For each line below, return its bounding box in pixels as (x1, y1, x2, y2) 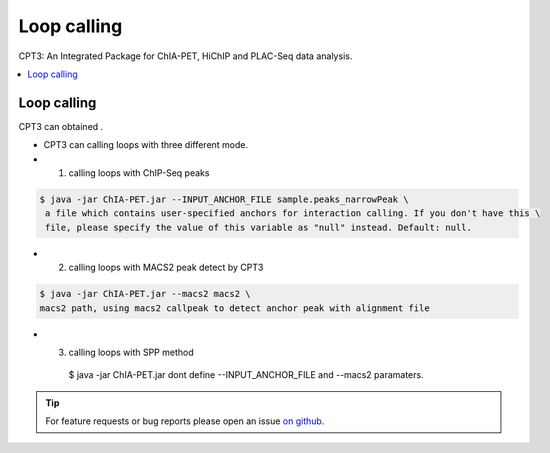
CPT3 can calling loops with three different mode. (43, 139, 249, 151)
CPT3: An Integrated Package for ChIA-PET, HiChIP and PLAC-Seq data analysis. (18, 50, 353, 62)
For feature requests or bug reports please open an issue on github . (45, 415, 325, 427)
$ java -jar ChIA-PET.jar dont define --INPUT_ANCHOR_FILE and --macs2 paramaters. (68, 369, 424, 381)
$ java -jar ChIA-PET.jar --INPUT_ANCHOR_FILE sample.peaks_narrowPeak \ (39, 194, 409, 205)
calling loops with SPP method (68, 346, 194, 358)
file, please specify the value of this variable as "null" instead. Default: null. (45, 221, 472, 233)
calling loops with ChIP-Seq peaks (68, 167, 210, 179)
